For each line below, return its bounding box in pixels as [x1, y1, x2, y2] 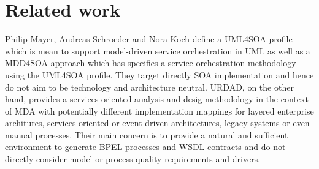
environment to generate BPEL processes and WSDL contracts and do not [5, 140, 286, 153]
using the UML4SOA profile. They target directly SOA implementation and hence [5, 68, 314, 81]
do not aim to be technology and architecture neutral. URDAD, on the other [5, 80, 294, 93]
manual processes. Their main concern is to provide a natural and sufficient [5, 128, 288, 141]
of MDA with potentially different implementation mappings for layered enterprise [5, 104, 314, 117]
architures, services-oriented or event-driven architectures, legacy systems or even [5, 116, 310, 129]
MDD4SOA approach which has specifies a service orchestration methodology [5, 56, 296, 69]
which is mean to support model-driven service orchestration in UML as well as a [5, 44, 310, 57]
